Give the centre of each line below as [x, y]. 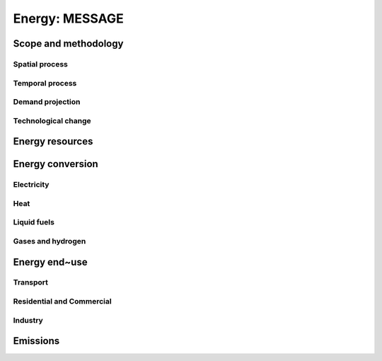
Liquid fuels [34, 222]
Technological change [52, 120]
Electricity [31, 185]
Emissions [36, 341]
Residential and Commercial [63, 302]
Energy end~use [50, 262]
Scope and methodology [68, 44]
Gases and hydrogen [50, 241]
